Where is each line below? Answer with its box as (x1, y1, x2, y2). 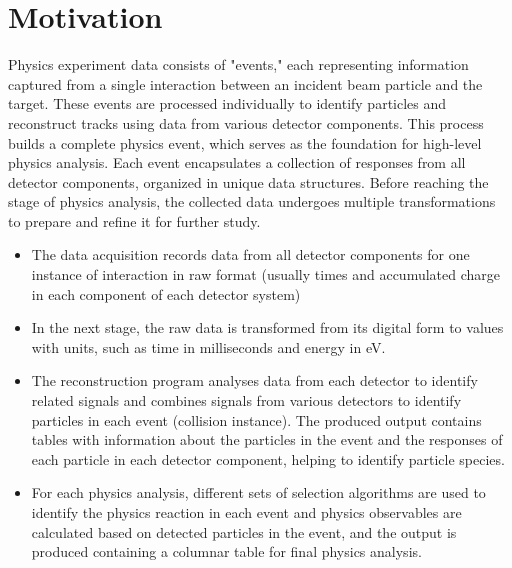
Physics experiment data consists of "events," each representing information (8, 54, 469, 75)
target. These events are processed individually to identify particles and (8, 93, 447, 114)
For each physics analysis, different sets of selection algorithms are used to (31, 482, 486, 503)
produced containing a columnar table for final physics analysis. (31, 541, 422, 562)
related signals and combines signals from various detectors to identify (31, 390, 462, 411)
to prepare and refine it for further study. (8, 210, 261, 231)
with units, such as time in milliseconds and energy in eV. (31, 336, 386, 357)
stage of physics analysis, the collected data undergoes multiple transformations (8, 191, 496, 212)
